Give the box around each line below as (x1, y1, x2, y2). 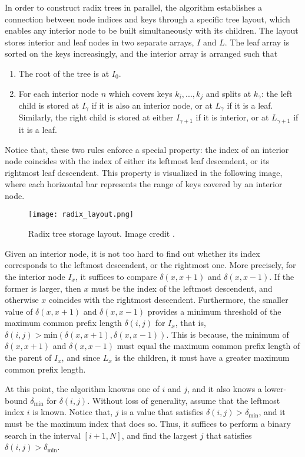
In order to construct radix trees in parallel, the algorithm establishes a (5, 1, 263, 13)
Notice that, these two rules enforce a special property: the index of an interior (5, 143, 289, 155)
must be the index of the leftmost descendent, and (91, 282, 273, 294)
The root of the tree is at (18, 67, 110, 79)
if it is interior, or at (195, 111, 269, 123)
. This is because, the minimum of (166, 328, 289, 340)
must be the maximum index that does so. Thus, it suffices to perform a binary (5, 417, 291, 430)
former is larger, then (5, 282, 81, 294)
